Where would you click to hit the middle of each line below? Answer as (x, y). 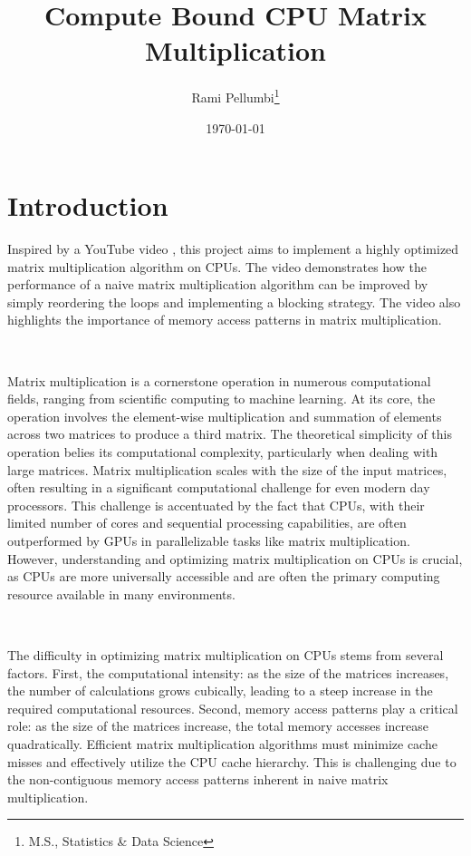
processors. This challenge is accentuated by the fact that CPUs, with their (216, 505)
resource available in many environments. (121, 593)
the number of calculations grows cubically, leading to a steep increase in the (220, 691)
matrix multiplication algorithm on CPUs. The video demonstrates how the (217, 266)
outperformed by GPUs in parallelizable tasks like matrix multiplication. (209, 540)
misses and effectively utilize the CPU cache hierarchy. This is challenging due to (232, 761)
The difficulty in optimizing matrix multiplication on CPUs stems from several (226, 654)
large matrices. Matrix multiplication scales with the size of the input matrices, (227, 469)
